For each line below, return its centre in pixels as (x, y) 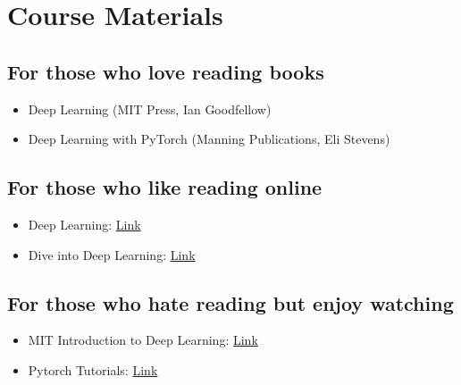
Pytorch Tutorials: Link (93, 369)
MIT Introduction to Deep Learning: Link (143, 340)
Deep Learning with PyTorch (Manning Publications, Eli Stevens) (209, 139)
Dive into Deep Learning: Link (112, 254)
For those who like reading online (165, 187)
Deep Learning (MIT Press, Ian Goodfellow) (150, 109)
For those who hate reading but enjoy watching (230, 302)
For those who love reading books (166, 71)
